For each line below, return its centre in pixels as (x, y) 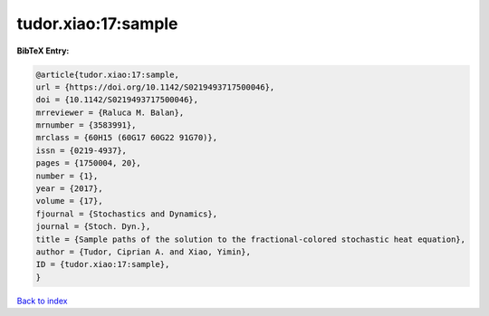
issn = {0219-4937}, (81, 150)
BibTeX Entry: (43, 51)
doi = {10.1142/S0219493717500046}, (117, 100)
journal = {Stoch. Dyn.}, (93, 227)
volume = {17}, (69, 201)
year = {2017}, (69, 189)
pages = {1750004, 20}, (89, 163)
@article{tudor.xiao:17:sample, (108, 74)
